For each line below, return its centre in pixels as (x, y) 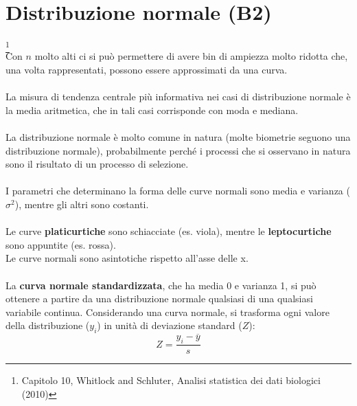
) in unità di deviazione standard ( (170, 325)
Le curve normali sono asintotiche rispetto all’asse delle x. (127, 258)
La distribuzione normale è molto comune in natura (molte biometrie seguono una (178, 137)
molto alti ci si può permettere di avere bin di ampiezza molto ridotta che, (191, 56)
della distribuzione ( (48, 325)
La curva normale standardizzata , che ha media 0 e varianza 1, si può (161, 285)
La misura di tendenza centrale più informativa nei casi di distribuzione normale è (178, 97)
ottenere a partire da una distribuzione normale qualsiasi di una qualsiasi (159, 298)
